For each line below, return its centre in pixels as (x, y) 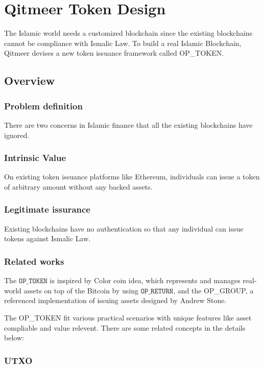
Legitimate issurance (47, 209)
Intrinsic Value (35, 158)
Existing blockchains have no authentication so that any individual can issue (124, 228)
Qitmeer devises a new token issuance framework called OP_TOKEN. (114, 53)
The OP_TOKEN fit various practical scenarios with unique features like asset (128, 317)
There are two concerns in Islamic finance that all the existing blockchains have (128, 124)
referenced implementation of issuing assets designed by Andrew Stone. (115, 300)
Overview (30, 80)
